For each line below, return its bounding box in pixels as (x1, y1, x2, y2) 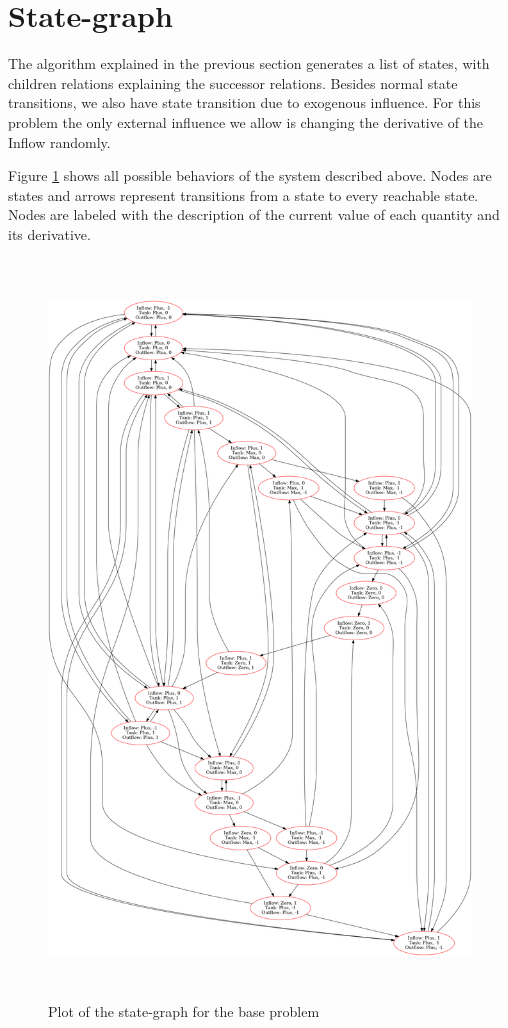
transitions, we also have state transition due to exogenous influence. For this (8, 92, 481, 113)
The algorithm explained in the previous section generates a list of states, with (8, 53, 490, 74)
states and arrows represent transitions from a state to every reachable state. (8, 184, 479, 205)
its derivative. (8, 223, 91, 244)
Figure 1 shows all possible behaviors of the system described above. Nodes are (8, 165, 492, 186)
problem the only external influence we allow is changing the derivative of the (8, 111, 484, 132)
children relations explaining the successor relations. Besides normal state (8, 72, 458, 93)
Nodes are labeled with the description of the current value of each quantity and (8, 204, 500, 225)
